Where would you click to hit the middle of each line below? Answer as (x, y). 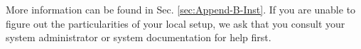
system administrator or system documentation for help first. (139, 37)
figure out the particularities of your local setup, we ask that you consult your (176, 23)
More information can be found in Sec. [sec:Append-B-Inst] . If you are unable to (181, 9)
